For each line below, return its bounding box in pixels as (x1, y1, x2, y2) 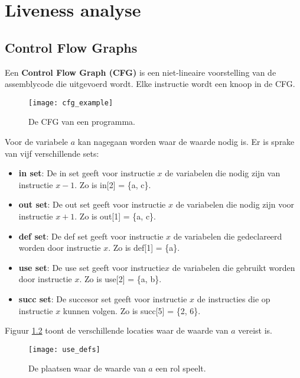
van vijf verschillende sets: (5, 147, 99, 159)
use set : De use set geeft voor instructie (18, 261, 165, 273)
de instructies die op (197, 292, 270, 305)
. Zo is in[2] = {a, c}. (74, 178, 151, 190)
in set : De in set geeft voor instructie (18, 167, 155, 179)
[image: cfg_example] (28, 98, 113, 107)
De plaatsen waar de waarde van (28, 362, 146, 374)
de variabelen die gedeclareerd (173, 230, 282, 242)
